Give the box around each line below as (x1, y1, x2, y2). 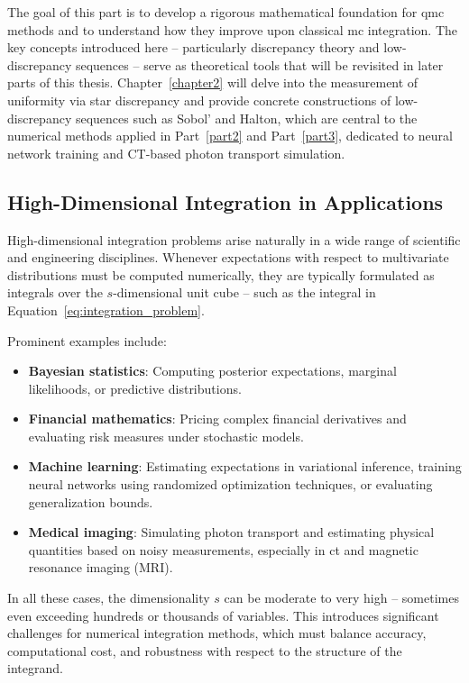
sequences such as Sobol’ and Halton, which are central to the (75, 108, 418, 127)
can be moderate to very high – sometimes (224, 588, 459, 607)
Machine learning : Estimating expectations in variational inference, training (28, 457, 462, 476)
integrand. (7, 659, 63, 678)
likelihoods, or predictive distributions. (28, 378, 242, 397)
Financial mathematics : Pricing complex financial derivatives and (28, 409, 407, 428)
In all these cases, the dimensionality (7, 588, 210, 607)
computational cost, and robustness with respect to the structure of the (7, 641, 402, 660)
